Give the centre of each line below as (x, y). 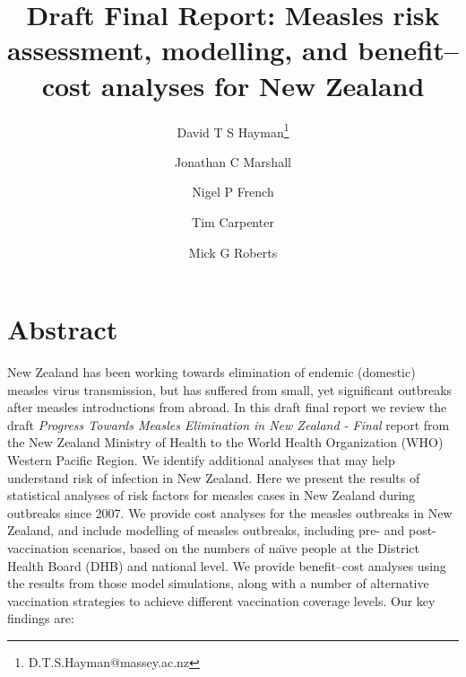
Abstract (63, 329)
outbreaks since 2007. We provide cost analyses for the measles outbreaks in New (230, 512)
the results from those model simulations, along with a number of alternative (218, 583)
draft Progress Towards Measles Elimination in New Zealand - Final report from (229, 424)
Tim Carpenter (233, 221)
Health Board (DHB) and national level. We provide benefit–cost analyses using (227, 565)
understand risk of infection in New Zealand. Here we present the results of (214, 477)
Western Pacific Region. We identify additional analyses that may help (201, 460)
